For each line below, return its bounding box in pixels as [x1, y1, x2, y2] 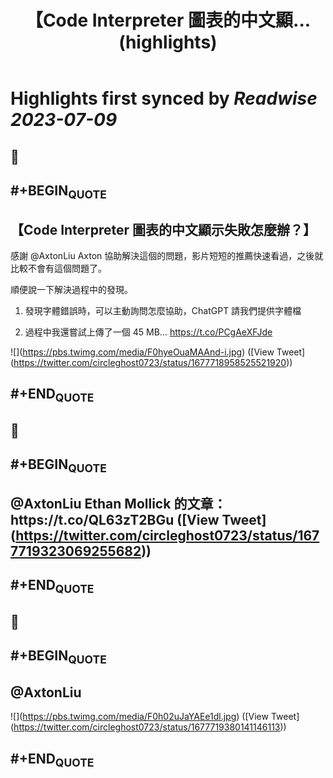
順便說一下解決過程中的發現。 [10, 283, 133, 295]
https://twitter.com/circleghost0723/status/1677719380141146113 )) [13, 721, 287, 733]
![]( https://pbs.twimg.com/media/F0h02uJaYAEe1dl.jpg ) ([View [10, 711, 269, 723]
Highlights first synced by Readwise [10, 87, 318, 110]
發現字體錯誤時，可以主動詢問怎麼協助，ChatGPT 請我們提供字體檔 [24, 304, 302, 316]
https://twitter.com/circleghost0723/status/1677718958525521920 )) [13, 356, 293, 368]
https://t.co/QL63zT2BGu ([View [10, 511, 220, 528]
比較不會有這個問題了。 [10, 262, 107, 274]
